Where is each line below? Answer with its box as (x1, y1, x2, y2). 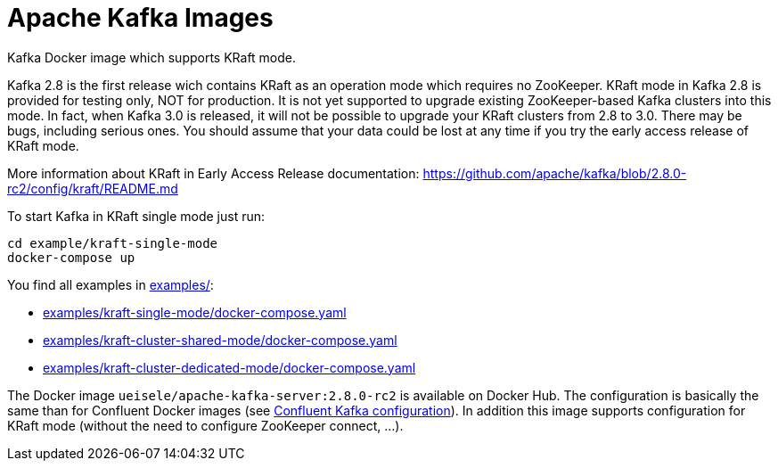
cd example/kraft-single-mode (7, 235, 218, 250)
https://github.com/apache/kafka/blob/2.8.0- (422, 165, 687, 181)
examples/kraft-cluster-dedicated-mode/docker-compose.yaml (43, 359, 416, 375)
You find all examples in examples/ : (7, 276, 214, 292)
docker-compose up (7, 250, 135, 265)
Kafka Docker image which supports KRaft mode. (7, 49, 297, 65)
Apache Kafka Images (7, 3, 274, 33)
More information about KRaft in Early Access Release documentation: (7, 165, 420, 181)
